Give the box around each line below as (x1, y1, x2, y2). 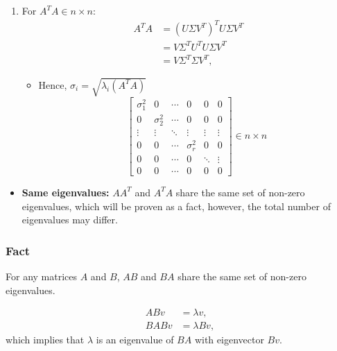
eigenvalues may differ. (21, 212, 118, 227)
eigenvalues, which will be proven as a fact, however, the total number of (21, 198, 331, 213)
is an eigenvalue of (96, 332, 174, 347)
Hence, (38, 77, 67, 92)
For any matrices (6, 268, 78, 283)
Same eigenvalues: (21, 185, 110, 199)
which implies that (6, 332, 85, 347)
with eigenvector (194, 332, 264, 347)
